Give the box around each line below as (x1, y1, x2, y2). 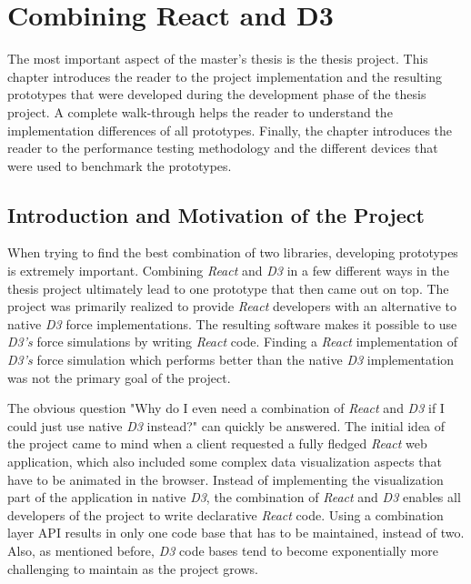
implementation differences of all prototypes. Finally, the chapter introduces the (7, 120, 453, 139)
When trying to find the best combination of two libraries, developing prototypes (7, 243, 458, 262)
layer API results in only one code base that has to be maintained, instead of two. (7, 523, 465, 542)
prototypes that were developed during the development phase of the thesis (7, 85, 426, 104)
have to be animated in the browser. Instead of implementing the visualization (7, 469, 444, 488)
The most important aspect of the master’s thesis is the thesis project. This (7, 49, 428, 68)
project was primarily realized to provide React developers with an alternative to (7, 297, 456, 316)
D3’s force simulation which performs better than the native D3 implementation (7, 350, 455, 369)
